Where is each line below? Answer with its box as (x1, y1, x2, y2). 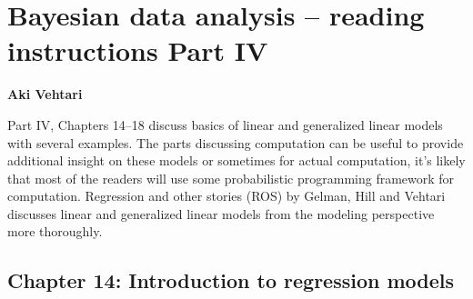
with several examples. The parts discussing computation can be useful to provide (7, 133, 464, 152)
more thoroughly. (7, 222, 103, 241)
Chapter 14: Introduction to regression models (7, 266, 455, 294)
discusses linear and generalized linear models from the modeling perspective (7, 204, 435, 223)
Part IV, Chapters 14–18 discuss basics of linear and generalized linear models (7, 115, 443, 134)
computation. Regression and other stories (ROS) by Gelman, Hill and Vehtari (7, 186, 446, 205)
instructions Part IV (7, 32, 268, 69)
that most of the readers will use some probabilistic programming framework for (7, 168, 455, 187)
